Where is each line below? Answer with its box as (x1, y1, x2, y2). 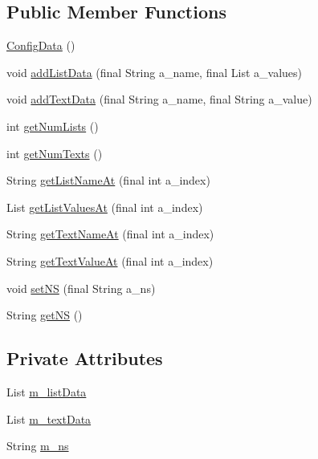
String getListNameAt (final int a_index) (6, 172, 210, 189)
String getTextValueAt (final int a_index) (6, 252, 214, 269)
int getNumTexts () (6, 144, 103, 161)
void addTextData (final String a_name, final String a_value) (6, 91, 312, 108)
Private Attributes (6, 346, 163, 371)
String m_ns (6, 437, 69, 454)
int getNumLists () (6, 117, 99, 134)
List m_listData (6, 383, 87, 400)
